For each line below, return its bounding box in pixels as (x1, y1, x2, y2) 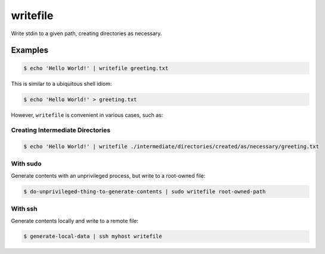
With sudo (11, 160, 42, 168)
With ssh (11, 205, 38, 213)
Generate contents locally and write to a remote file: (11, 217, 139, 224)
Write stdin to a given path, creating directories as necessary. (11, 30, 162, 37)
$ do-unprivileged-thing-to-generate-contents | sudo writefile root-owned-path (23, 188, 266, 195)
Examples (11, 45, 49, 55)
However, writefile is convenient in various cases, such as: (11, 111, 163, 119)
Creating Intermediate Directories (11, 126, 110, 134)
